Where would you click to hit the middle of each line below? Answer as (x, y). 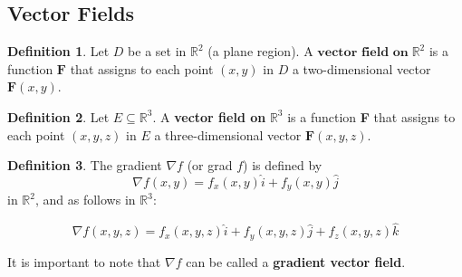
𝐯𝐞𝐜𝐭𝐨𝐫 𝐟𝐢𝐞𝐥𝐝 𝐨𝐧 (363, 53)
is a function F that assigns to (371, 116)
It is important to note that (84, 261)
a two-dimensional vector (361, 68)
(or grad (210, 165)
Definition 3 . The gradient (85, 165)
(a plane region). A (260, 51)
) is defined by (283, 165)
